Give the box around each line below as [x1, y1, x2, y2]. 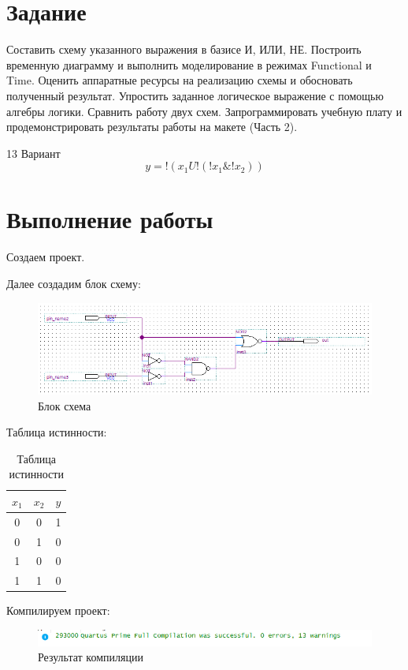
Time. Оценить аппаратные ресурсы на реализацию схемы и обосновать [6, 72, 353, 88]
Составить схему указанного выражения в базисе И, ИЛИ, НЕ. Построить [6, 41, 362, 58]
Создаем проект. [6, 249, 85, 265]
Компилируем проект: [6, 602, 110, 619]
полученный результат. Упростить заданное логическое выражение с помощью [6, 87, 384, 103]
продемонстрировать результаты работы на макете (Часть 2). [6, 118, 298, 135]
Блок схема [38, 397, 91, 414]
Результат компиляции [38, 649, 143, 665]
